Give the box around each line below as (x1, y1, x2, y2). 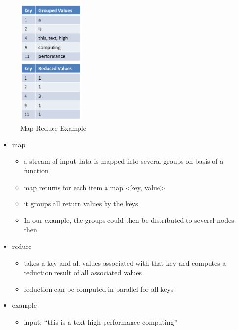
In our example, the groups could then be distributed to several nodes (24, 215, 234, 225)
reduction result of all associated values (24, 267, 142, 277)
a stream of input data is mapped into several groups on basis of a (24, 156, 224, 166)
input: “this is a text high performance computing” (24, 316, 178, 327)
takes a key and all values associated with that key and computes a (24, 257, 226, 268)
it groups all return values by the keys (24, 198, 138, 209)
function (24, 165, 49, 175)
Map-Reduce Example (20, 123, 86, 133)
